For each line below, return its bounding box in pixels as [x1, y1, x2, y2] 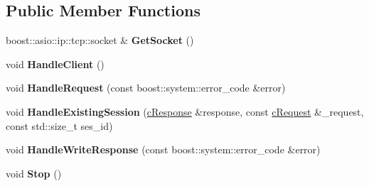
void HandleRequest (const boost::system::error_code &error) [6, 80, 286, 95]
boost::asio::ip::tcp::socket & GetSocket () [6, 33, 194, 48]
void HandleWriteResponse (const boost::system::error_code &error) [6, 142, 321, 157]
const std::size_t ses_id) [6, 118, 113, 133]
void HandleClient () [6, 56, 105, 71]
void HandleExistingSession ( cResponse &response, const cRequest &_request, [6, 104, 364, 119]
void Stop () [6, 165, 62, 180]
